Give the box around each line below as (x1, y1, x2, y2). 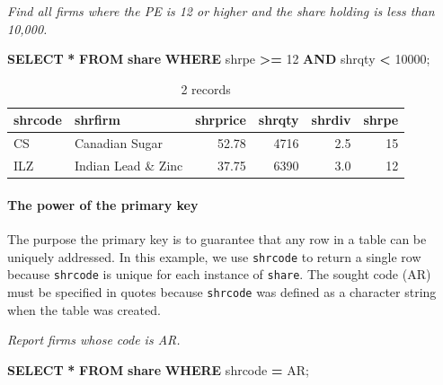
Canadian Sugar (74, 134, 163, 153)
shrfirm (74, 110, 120, 129)
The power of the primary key (7, 195, 199, 214)
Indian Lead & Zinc (74, 156, 183, 175)
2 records (181, 79, 231, 98)
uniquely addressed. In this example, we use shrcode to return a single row (7, 247, 421, 266)
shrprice (195, 110, 246, 129)
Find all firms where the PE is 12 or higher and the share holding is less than (7, 2, 435, 20)
